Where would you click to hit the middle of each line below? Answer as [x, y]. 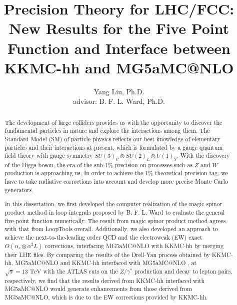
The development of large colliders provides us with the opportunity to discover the [113, 122]
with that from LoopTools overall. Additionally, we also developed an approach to [111, 229]
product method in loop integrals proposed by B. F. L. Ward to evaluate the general [115, 212]
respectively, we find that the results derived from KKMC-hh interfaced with [105, 280]
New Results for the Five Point [119, 28]
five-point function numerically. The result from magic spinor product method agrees [115, 220]
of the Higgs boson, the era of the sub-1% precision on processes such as [98, 164]
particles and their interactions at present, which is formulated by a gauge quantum [114, 147]
